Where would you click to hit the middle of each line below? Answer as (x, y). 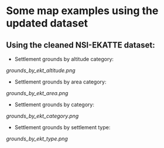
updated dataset (47, 23)
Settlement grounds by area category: (60, 82)
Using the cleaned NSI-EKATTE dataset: (81, 45)
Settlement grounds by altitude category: (64, 59)
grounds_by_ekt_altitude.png (41, 70)
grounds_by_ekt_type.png (37, 139)
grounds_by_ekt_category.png (42, 116)
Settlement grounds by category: (54, 105)
